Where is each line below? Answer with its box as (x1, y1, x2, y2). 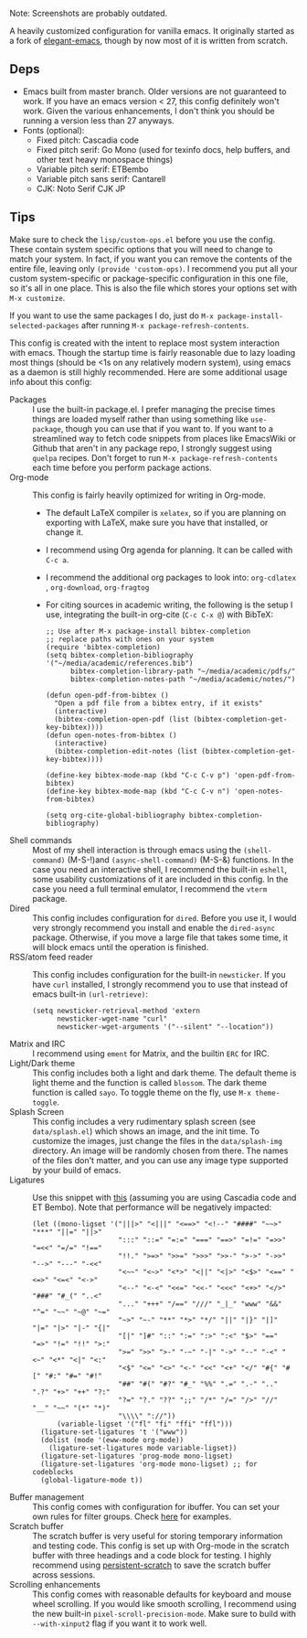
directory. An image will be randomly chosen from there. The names (32, 1145, 289, 1156)
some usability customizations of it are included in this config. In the (32, 873, 289, 884)
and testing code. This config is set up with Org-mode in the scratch (32, 1540, 290, 1551)
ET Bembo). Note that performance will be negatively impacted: (32, 1202, 272, 1213)
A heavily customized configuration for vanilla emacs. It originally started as (9, 26, 295, 36)
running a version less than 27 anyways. (22, 114, 175, 126)
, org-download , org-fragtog (45, 581, 150, 593)
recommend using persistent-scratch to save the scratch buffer (32, 1559, 271, 1570)
